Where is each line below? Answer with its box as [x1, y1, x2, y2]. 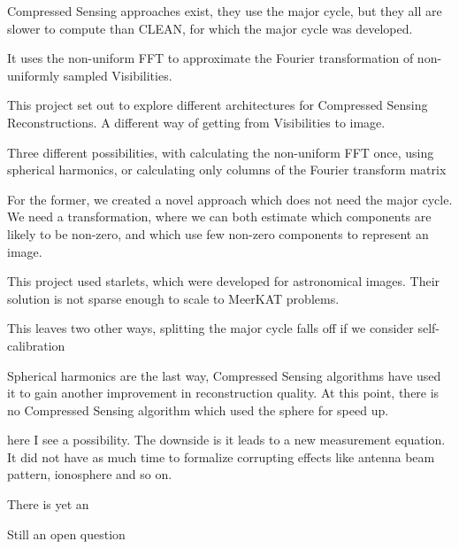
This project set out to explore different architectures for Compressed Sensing [7, 96, 428, 114]
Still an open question [7, 524, 126, 543]
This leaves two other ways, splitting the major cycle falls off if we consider [7, 319, 414, 337]
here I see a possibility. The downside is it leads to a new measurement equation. [7, 430, 446, 449]
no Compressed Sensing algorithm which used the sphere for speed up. [7, 400, 389, 419]
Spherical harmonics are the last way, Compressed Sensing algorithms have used [7, 366, 441, 384]
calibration [7, 336, 65, 354]
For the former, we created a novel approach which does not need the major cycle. [7, 189, 453, 208]
